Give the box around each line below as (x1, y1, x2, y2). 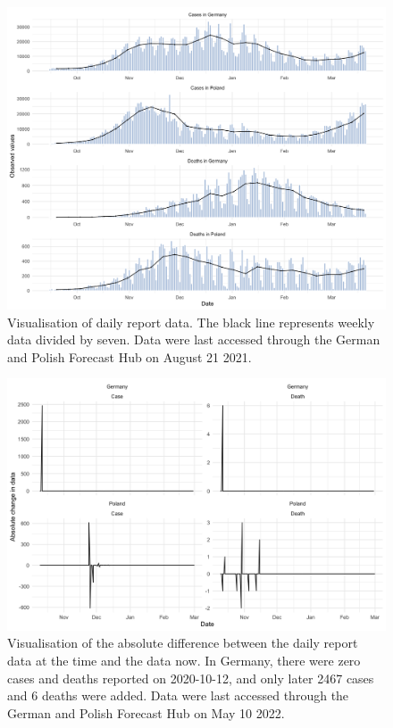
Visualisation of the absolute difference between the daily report (7, 633, 358, 652)
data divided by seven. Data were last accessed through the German (7, 330, 380, 349)
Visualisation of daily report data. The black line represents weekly (7, 312, 375, 331)
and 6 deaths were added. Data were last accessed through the (7, 686, 349, 705)
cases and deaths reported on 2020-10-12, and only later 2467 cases (7, 668, 374, 687)
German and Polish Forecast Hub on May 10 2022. (7, 703, 285, 722)
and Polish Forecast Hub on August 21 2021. (7, 347, 252, 366)
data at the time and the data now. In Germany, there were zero (7, 651, 361, 670)
